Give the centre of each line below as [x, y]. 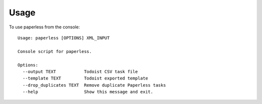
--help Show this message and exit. [88, 92]
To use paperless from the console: [44, 27]
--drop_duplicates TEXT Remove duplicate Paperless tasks [94, 85]
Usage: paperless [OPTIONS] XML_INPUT [64, 38]
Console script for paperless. [55, 51]
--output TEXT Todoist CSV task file [80, 71]
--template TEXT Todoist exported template [85, 78]
